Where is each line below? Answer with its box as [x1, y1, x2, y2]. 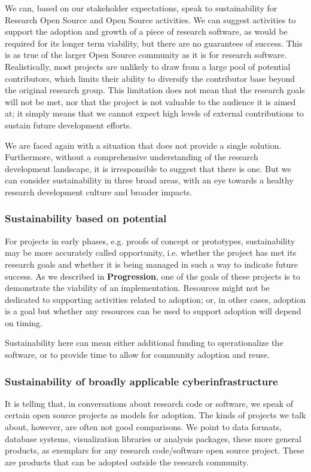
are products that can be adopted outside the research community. [5, 455, 249, 468]
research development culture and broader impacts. [5, 185, 193, 198]
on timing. [5, 316, 43, 329]
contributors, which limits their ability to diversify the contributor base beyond [5, 72, 295, 84]
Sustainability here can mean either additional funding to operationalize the [5, 336, 283, 349]
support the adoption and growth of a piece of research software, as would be [5, 25, 288, 38]
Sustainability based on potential [5, 211, 167, 226]
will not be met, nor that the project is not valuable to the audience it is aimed [5, 95, 296, 108]
